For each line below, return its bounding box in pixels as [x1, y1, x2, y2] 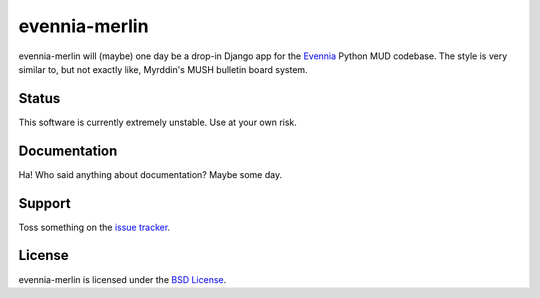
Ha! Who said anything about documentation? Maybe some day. [18, 168, 283, 180]
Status [18, 90, 61, 107]
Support [18, 195, 71, 212]
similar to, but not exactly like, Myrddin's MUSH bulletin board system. [18, 63, 309, 75]
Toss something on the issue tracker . [18, 221, 171, 233]
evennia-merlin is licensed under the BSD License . [18, 273, 227, 285]
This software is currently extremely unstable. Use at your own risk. [18, 116, 297, 128]
